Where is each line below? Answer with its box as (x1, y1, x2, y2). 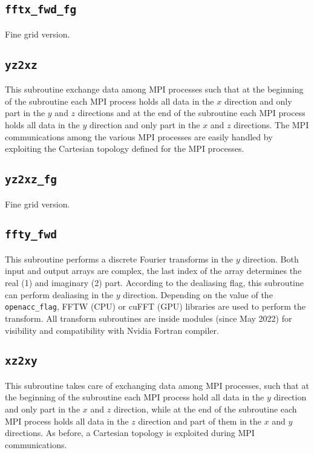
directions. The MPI (234, 118, 309, 131)
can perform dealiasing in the (5, 288, 114, 301)
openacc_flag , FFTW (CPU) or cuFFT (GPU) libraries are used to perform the (5, 300, 306, 313)
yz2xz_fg (5, 173, 57, 186)
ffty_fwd (5, 228, 57, 241)
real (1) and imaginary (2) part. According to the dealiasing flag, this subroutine (5, 276, 304, 289)
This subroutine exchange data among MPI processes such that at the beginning (5, 83, 304, 96)
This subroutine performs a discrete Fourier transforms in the (5, 252, 234, 265)
